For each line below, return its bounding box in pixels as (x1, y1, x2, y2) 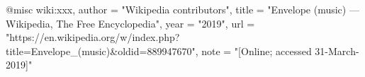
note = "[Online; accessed (201, 43, 312, 58)
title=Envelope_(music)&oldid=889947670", (6, 43, 198, 58)
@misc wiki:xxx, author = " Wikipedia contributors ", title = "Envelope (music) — (6, 2, 359, 16)
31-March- (315, 43, 359, 58)
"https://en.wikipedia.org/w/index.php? (6, 30, 180, 45)
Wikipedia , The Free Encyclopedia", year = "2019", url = (6, 16, 255, 30)
